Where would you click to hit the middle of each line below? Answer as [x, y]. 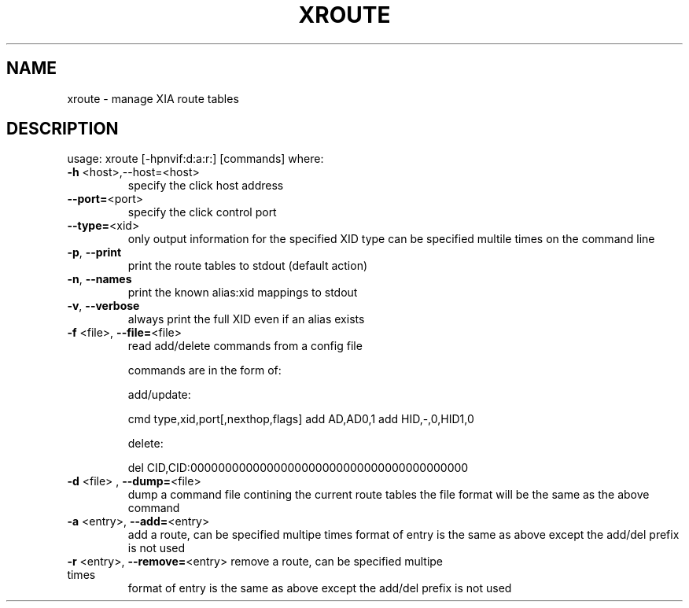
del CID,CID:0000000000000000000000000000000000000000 [298, 468]
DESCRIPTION [63, 129]
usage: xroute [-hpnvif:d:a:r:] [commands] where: [195, 159]
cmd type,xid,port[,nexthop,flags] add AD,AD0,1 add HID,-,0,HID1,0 [301, 419]
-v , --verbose [103, 306]
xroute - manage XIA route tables [153, 98]
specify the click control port [202, 212]
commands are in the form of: [204, 370]
